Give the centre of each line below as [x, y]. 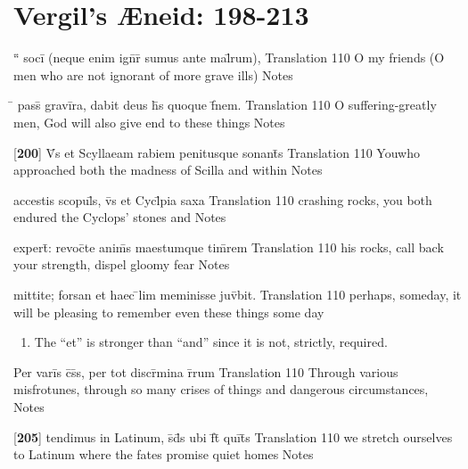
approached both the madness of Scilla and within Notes [168, 170]
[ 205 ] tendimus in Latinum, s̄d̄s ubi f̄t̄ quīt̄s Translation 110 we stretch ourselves [233, 436]
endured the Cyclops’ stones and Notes [120, 217]
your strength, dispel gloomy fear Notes [122, 264]
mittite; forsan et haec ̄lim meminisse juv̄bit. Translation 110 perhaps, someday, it [238, 295]
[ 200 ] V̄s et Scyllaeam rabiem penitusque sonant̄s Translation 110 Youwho [217, 152]
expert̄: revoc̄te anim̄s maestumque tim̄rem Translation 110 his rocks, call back [229, 247]
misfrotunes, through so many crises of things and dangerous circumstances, [221, 389]
